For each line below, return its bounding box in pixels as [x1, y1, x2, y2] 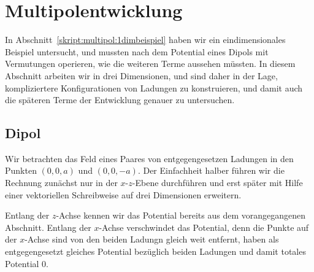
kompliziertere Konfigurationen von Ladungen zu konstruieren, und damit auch [5, 81, 303, 94]
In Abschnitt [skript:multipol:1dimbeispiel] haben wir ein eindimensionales [5, 33, 286, 46]
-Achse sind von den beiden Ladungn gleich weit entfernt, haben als [25, 233, 279, 246]
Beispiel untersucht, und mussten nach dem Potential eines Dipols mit [5, 45, 269, 58]
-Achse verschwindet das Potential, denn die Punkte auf [99, 220, 309, 233]
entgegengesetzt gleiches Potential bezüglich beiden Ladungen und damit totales [5, 245, 306, 258]
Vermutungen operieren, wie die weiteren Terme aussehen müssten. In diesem [5, 57, 296, 70]
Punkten [5, 164, 37, 177]
